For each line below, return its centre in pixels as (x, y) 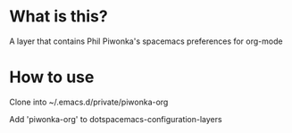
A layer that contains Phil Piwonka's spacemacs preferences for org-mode (146, 41)
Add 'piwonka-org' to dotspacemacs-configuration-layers (116, 119)
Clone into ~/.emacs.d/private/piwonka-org (89, 102)
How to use (52, 77)
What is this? (59, 17)
